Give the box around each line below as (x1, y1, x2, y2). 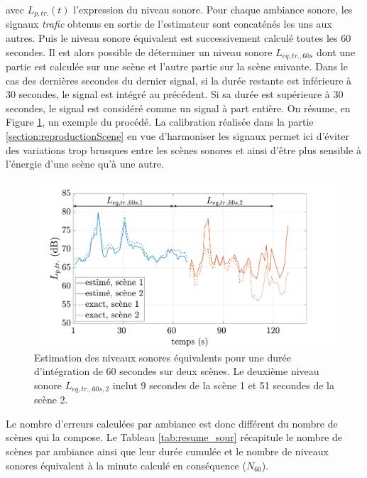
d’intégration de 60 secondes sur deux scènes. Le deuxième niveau (34, 364, 319, 379)
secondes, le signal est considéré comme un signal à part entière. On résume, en (6, 100, 351, 115)
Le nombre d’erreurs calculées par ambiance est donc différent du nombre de (6, 415, 338, 430)
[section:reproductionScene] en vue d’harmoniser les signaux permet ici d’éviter (6, 129, 349, 143)
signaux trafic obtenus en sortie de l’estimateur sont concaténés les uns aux (6, 16, 332, 31)
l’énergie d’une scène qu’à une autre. (6, 156, 164, 171)
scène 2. (34, 392, 68, 407)
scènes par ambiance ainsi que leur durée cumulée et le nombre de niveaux (6, 444, 329, 459)
